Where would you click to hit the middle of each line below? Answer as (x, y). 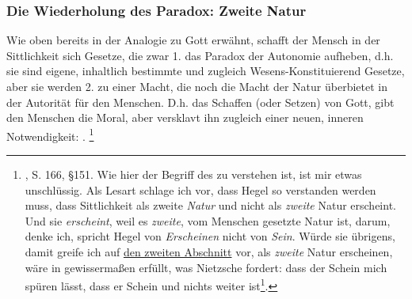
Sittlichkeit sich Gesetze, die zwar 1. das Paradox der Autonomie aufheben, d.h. (200, 55)
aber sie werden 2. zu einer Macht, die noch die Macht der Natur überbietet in (197, 86)
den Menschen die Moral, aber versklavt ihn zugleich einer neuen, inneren (185, 117)
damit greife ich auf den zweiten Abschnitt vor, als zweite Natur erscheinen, (209, 252)
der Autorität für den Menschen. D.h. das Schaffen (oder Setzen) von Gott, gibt (200, 102)
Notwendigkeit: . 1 (50, 134)
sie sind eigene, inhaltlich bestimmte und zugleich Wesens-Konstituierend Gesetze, (206, 71)
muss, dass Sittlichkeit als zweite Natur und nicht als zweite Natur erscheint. (210, 205)
